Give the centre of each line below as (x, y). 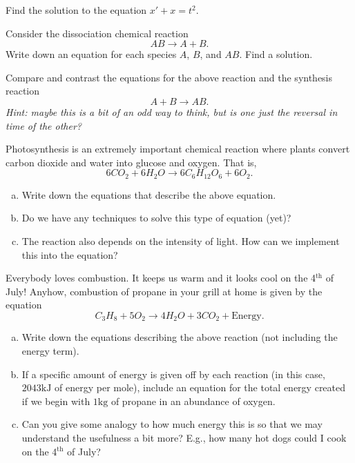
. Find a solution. (276, 54)
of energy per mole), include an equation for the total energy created (200, 387)
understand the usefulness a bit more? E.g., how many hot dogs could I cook (184, 437)
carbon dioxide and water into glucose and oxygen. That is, (131, 162)
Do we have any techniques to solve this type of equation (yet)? (156, 218)
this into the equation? (70, 254)
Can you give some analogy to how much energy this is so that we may (172, 424)
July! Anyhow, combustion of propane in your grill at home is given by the (164, 291)
